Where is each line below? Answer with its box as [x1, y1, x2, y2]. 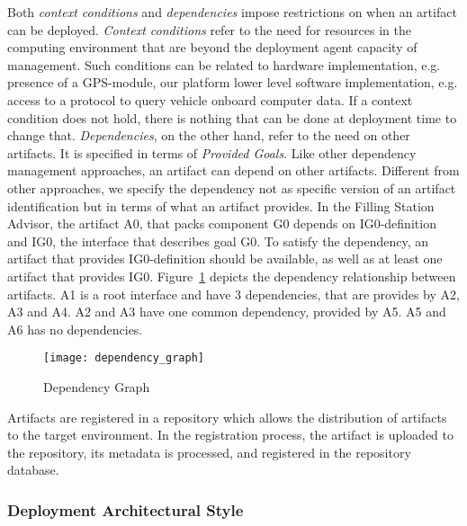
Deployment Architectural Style [7, 498, 244, 521]
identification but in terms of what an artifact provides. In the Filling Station [7, 196, 435, 215]
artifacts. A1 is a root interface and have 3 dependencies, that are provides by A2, [7, 284, 460, 303]
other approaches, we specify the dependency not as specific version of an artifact [7, 178, 456, 197]
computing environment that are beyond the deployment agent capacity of [7, 38, 418, 57]
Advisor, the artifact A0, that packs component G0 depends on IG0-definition [7, 214, 436, 233]
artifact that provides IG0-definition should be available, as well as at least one [7, 249, 443, 268]
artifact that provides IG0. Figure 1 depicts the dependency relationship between [7, 266, 456, 285]
